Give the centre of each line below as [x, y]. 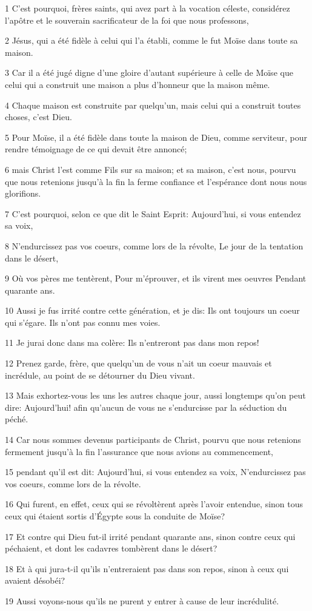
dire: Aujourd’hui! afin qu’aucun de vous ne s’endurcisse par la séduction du [146, 407]
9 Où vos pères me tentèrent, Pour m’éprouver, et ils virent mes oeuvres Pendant [156, 278]
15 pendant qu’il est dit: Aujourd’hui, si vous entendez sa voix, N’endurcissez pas [155, 472]
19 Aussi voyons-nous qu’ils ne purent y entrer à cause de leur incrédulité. [142, 600]
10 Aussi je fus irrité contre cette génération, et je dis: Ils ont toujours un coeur [152, 310]
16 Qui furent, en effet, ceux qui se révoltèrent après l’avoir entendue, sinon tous [154, 504]
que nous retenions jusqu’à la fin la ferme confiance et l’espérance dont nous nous [156, 181]
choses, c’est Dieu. [38, 117]
